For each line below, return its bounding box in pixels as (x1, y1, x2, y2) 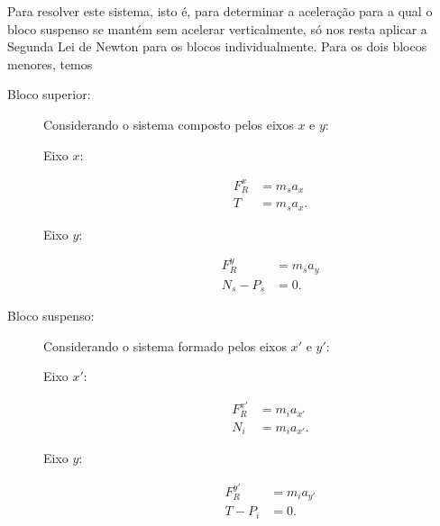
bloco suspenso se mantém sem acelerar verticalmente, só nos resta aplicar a (7, 19, 427, 38)
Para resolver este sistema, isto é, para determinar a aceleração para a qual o (7, 2, 433, 20)
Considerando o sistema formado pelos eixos (43, 336, 287, 355)
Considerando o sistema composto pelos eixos (43, 114, 294, 133)
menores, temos (7, 54, 93, 73)
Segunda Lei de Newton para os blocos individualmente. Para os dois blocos (7, 37, 427, 56)
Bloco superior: (7, 85, 91, 104)
